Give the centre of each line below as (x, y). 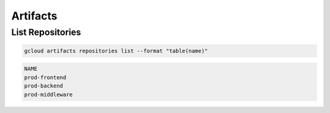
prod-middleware (49, 94)
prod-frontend (45, 77)
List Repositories (46, 32)
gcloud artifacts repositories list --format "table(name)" (116, 51)
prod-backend (44, 86)
